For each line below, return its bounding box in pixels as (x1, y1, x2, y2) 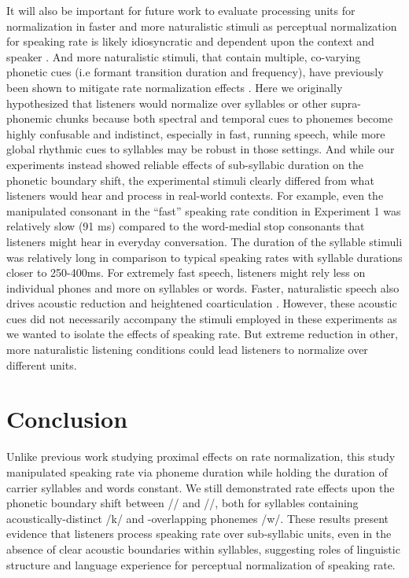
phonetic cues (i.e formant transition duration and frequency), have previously (6, 64, 384, 80)
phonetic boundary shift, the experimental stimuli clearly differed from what (6, 171, 374, 188)
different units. (6, 356, 77, 373)
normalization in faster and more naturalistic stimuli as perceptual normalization (6, 17, 397, 34)
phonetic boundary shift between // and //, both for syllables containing (6, 495, 359, 511)
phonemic (6, 110, 53, 127)
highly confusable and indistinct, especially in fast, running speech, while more (6, 125, 385, 142)
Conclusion (6, 403, 128, 435)
